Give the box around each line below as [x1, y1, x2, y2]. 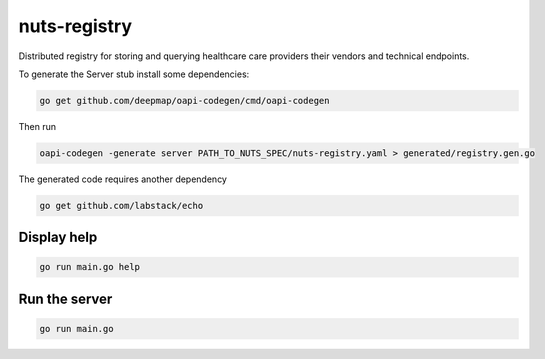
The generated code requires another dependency [18, 173, 227, 185]
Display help [18, 229, 98, 246]
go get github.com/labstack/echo [39, 200, 204, 211]
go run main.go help [39, 261, 140, 273]
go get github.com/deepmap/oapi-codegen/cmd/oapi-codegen [39, 95, 330, 106]
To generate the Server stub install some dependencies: [18, 68, 250, 80]
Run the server [18, 290, 113, 307]
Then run [18, 120, 57, 132]
